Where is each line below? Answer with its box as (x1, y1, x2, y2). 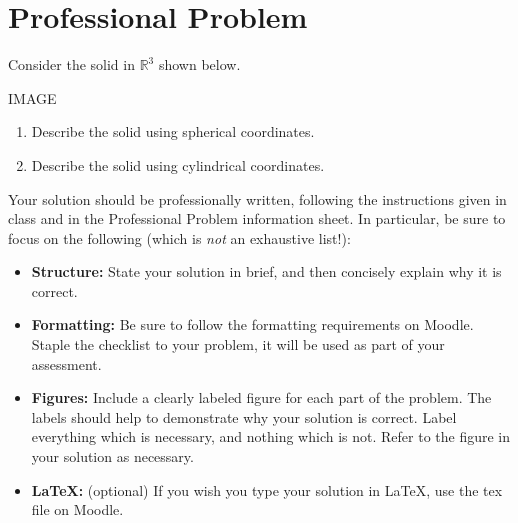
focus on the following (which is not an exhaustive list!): (8, 227, 351, 248)
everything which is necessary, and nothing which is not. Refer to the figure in (31, 426, 511, 447)
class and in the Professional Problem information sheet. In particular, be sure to (8, 208, 506, 229)
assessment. (31, 353, 102, 374)
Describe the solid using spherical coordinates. (31, 121, 315, 142)
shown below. (158, 54, 241, 75)
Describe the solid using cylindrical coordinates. (31, 154, 325, 175)
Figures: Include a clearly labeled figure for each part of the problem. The (31, 387, 492, 408)
